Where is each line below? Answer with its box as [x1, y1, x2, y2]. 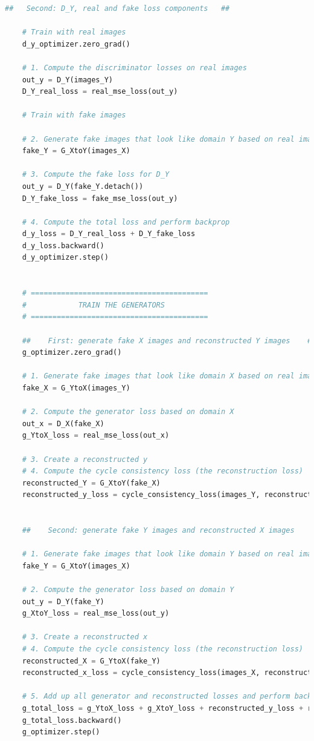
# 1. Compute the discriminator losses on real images [22, 63, 247, 72]
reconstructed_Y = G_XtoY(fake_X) [22, 478, 161, 487]
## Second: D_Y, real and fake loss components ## [5, 4, 230, 13]
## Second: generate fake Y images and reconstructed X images [22, 526, 295, 535]
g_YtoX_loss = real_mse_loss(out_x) [22, 431, 170, 440]
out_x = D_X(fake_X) [22, 419, 104, 428]
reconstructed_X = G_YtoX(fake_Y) [22, 656, 161, 665]
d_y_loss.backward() [22, 241, 104, 250]
